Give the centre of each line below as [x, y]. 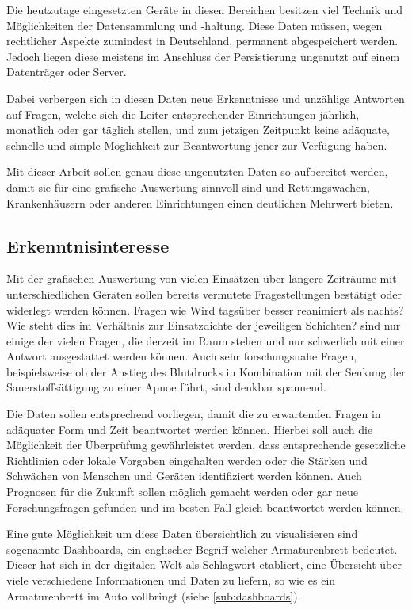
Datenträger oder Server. [67, 72]
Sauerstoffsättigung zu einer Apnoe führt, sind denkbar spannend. [166, 387]
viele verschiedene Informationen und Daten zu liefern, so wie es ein [171, 580]
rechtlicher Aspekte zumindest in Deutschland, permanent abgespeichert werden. [202, 41]
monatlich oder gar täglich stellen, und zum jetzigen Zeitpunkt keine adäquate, [198, 130]
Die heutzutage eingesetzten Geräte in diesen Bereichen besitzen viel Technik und [205, 10]
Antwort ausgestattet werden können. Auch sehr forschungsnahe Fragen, [182, 356]
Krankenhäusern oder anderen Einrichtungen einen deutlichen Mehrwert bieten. [200, 202]
